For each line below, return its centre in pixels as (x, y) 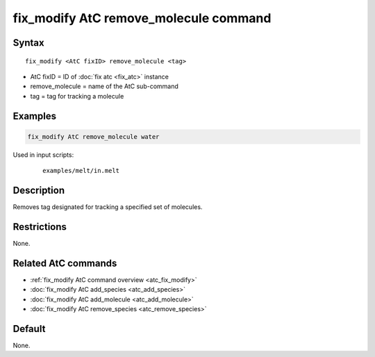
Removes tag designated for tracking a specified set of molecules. (108, 207)
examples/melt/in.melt (81, 171)
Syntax (28, 43)
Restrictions (40, 227)
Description (39, 190)
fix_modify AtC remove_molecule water (93, 136)
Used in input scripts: (43, 155)
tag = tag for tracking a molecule (77, 96)
